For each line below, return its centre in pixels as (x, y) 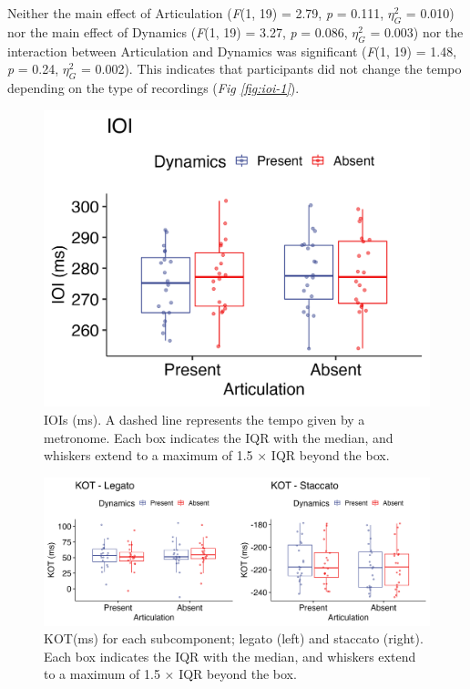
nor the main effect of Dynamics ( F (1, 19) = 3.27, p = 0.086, (178, 31)
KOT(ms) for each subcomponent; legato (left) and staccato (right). (234, 638)
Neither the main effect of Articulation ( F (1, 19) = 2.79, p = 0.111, (196, 13)
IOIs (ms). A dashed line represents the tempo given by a (204, 420)
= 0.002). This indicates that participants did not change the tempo (271, 69)
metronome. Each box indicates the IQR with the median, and (219, 437)
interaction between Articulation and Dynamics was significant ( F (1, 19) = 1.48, (232, 51)
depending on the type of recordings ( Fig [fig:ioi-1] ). (153, 87)
